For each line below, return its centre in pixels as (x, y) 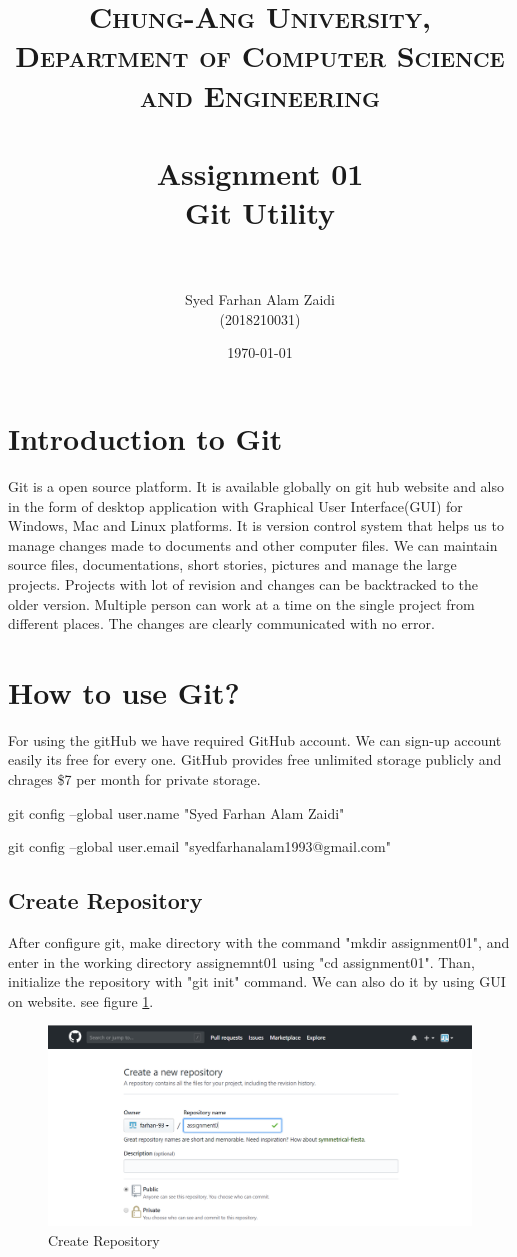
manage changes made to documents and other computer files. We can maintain (253, 544)
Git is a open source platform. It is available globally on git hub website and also (256, 485)
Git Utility (260, 212)
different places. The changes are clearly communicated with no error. (221, 623)
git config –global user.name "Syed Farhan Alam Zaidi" (176, 812)
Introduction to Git (145, 438)
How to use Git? (124, 691)
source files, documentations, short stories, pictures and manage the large (232, 564)
